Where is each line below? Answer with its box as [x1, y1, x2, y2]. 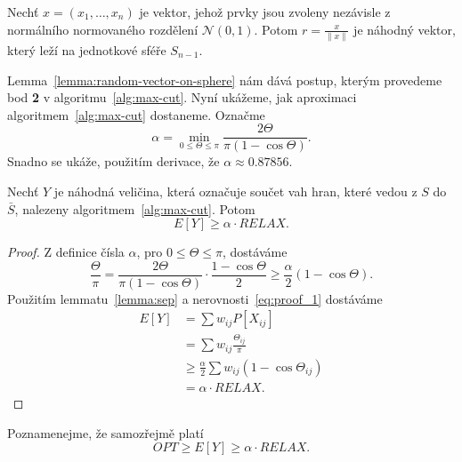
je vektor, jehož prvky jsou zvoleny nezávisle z [139, 3, 391, 20]
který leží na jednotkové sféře [7, 40, 166, 59]
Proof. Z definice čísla [7, 243, 125, 261]
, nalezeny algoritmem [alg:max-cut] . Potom [14, 199, 255, 218]
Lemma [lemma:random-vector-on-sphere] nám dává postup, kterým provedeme [7, 70, 442, 89]
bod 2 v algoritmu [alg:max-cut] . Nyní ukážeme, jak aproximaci [7, 88, 357, 107]
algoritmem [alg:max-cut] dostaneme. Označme [7, 105, 265, 123]
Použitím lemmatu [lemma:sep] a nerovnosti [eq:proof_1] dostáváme [7, 289, 383, 307]
